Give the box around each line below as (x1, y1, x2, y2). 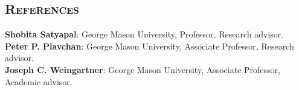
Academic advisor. (5, 75, 72, 88)
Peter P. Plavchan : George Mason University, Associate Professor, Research (5, 39, 294, 52)
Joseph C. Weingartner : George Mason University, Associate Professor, (5, 63, 280, 76)
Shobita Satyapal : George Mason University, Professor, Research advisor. (5, 28, 284, 40)
